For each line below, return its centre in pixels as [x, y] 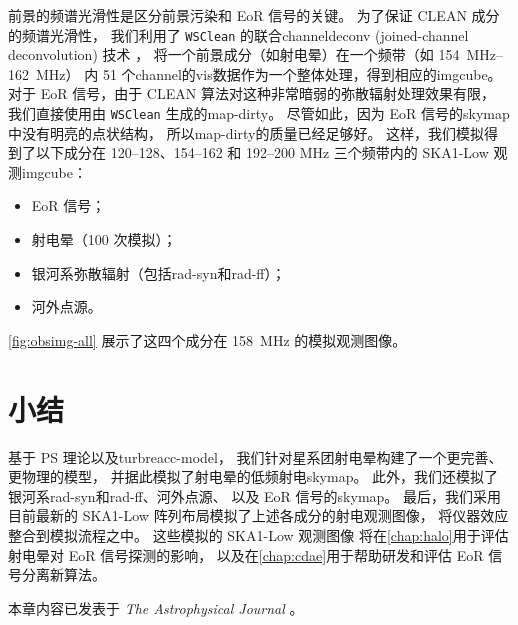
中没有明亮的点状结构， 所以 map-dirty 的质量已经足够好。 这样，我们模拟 [246, 132]
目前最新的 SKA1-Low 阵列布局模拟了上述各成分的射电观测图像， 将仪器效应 [258, 515]
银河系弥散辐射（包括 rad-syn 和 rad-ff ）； [158, 272]
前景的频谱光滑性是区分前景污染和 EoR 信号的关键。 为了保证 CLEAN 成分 [254, 15]
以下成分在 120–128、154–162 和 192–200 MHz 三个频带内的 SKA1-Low [262, 152]
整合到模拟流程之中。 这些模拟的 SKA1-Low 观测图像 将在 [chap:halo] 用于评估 [258, 534]
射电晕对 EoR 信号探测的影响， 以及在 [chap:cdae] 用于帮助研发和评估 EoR [246, 554]
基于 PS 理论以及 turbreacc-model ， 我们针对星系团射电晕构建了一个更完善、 [255, 456]
